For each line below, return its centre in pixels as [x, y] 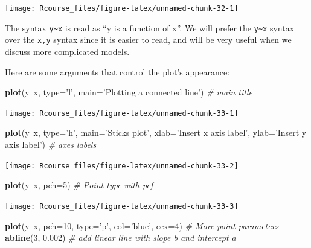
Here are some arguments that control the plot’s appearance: [117, 72]
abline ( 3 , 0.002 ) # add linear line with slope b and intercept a [120, 237]
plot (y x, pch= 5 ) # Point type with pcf [79, 185]
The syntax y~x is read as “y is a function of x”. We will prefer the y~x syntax [150, 27]
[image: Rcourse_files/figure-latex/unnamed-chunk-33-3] [122, 206]
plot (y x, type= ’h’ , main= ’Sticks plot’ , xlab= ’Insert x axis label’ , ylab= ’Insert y [156, 132]
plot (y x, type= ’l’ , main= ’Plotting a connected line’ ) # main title [129, 92]
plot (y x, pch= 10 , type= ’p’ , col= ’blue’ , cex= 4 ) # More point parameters [142, 225]
